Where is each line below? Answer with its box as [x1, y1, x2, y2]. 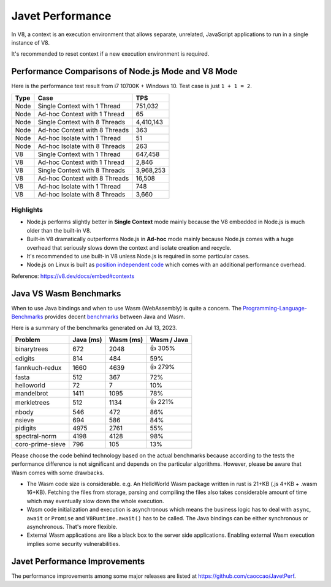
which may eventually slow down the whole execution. [26, 497, 164, 504]
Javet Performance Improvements [11, 556, 145, 566]
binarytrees [15, 345, 48, 353]
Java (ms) [72, 335, 102, 344]
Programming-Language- [242, 304, 308, 312]
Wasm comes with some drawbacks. [11, 469, 104, 476]
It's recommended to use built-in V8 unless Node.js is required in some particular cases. [26, 252, 250, 260]
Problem [15, 335, 40, 344]
